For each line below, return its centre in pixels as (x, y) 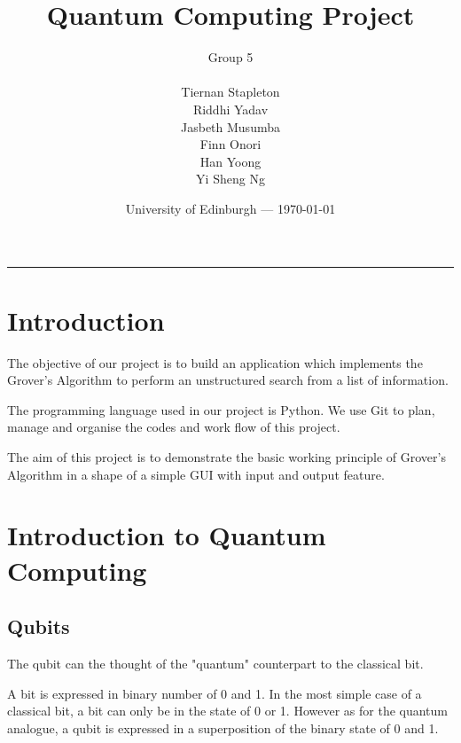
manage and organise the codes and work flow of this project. (174, 427)
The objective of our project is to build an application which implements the (215, 362)
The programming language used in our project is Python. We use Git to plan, (221, 409)
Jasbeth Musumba (230, 126)
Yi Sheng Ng (230, 179)
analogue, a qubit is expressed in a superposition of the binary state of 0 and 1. (223, 727)
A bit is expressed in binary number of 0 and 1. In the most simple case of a (215, 693)
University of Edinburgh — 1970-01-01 (230, 208)
